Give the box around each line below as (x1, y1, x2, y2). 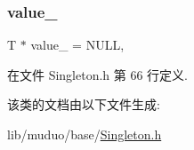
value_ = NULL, (30, 36, 125, 54)
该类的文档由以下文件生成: (7, 95, 160, 114)
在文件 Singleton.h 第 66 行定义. (7, 65, 189, 83)
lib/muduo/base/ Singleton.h (7, 125, 162, 143)
